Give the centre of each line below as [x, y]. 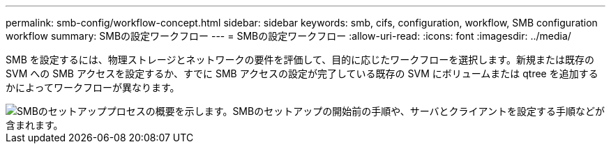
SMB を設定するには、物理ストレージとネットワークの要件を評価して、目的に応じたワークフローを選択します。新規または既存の [300, 60]
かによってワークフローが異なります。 [93, 87]
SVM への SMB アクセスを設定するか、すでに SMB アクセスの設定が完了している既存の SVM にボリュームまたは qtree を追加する [302, 73]
